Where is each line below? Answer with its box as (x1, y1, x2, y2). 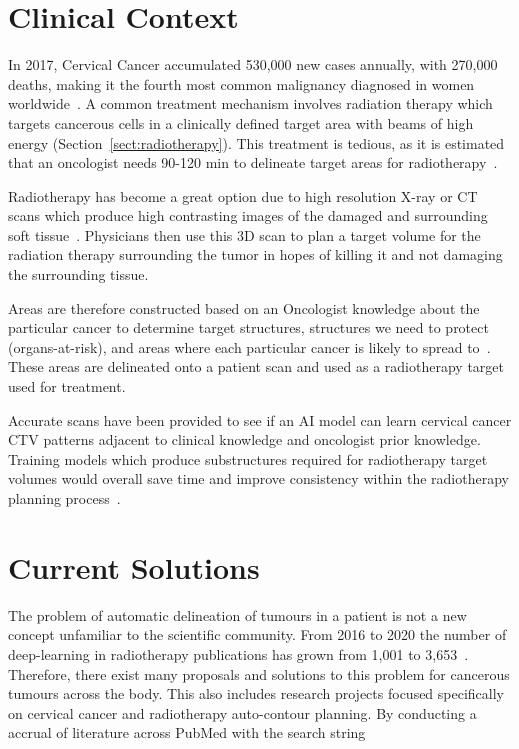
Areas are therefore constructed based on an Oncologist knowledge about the (8, 297, 480, 318)
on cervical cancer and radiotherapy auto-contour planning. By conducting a (8, 702, 477, 723)
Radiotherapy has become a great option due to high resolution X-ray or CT (8, 185, 478, 206)
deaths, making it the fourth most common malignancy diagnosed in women (8, 73, 475, 94)
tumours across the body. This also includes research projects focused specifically (8, 683, 505, 704)
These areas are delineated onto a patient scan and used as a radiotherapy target (8, 356, 504, 377)
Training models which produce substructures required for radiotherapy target (8, 448, 488, 469)
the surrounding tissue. (8, 264, 149, 285)
